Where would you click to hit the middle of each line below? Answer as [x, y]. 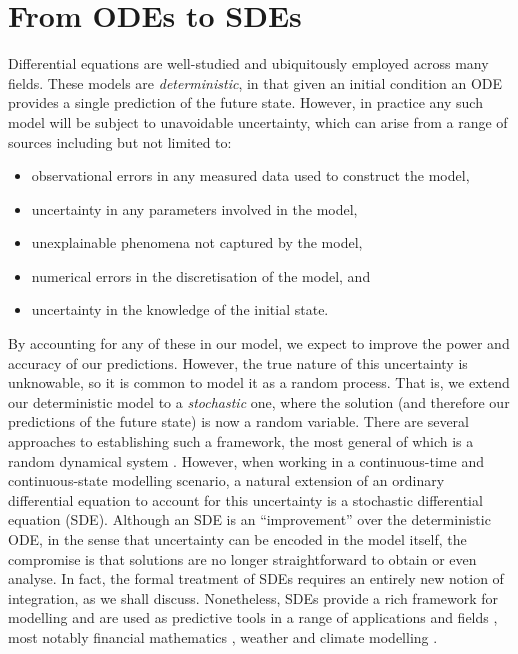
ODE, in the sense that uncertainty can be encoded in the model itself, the [237, 539]
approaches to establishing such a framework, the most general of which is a [241, 441]
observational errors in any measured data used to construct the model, [250, 175]
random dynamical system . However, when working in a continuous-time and [246, 460]
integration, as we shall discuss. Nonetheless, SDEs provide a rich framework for [253, 597]
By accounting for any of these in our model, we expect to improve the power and [259, 343]
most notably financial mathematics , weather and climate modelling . [223, 636]
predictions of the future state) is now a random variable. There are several [239, 421]
